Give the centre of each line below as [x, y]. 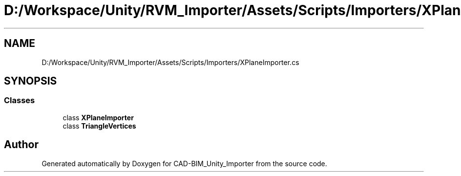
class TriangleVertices [99, 126]
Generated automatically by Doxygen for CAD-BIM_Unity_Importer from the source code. [184, 163]
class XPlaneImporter [98, 117]
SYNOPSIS [31, 81]
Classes [20, 100]
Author [21, 145]
